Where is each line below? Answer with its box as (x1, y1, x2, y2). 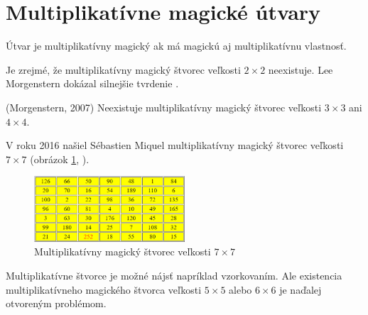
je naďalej (279, 282, 322, 297)
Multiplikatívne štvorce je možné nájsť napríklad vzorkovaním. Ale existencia (6, 267, 342, 282)
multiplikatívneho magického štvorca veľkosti (6, 282, 202, 297)
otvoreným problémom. (6, 296, 107, 311)
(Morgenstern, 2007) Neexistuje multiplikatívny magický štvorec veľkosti (6, 99, 322, 114)
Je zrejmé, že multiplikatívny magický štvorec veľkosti (6, 62, 241, 77)
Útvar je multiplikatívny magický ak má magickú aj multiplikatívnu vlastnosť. (6, 38, 347, 53)
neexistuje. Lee (268, 62, 333, 77)
